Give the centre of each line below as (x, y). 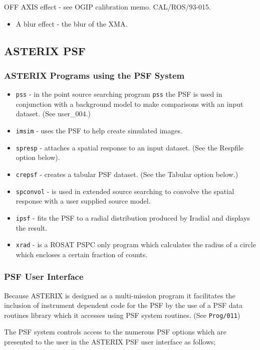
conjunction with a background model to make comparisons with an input (129, 104)
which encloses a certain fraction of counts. (82, 254)
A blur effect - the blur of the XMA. (72, 23)
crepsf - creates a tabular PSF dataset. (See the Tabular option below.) (127, 174)
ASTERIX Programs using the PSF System (94, 75)
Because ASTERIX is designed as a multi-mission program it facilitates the (120, 295)
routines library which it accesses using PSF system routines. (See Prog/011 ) (122, 315)
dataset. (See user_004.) (53, 114)
